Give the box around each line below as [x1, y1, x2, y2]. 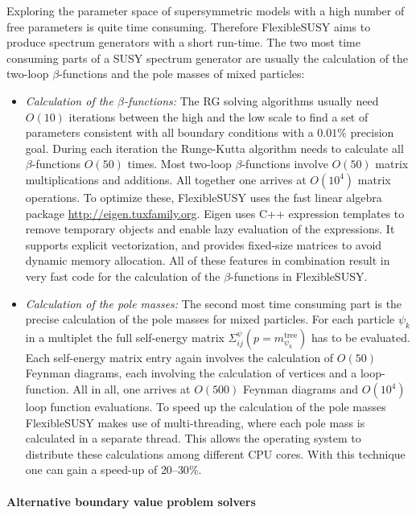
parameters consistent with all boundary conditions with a [25, 124, 314, 141]
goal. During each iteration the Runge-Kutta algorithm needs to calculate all [25, 139, 404, 156]
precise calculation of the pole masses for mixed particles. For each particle [25, 311, 395, 328]
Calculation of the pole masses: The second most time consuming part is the [25, 295, 402, 311]
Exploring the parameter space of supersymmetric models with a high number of [6, 2, 405, 19]
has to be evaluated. [311, 328, 410, 345]
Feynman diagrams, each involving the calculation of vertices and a [25, 365, 357, 381]
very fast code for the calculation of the [25, 267, 220, 284]
